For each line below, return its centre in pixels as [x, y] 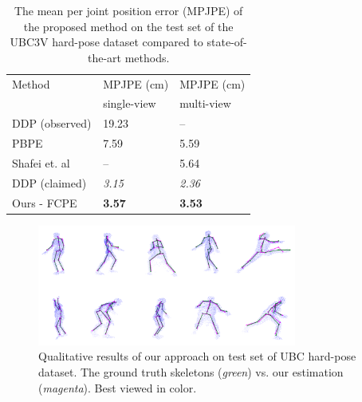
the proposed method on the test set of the [128, 26]
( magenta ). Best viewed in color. [118, 387]
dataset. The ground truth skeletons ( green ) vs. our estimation [191, 371]
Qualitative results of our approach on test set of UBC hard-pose [197, 356]
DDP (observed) [52, 123]
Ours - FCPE [45, 202]
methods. [147, 57]
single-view [130, 103]
